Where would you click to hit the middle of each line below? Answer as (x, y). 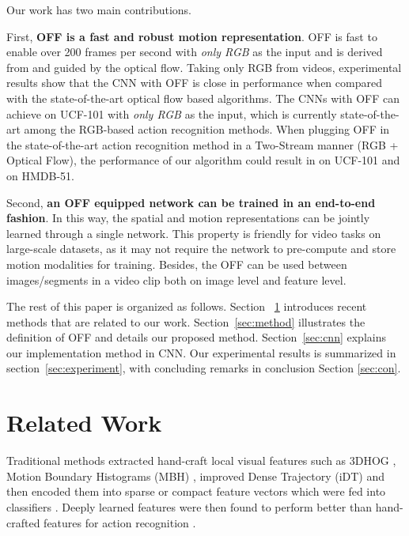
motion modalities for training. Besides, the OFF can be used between (177, 264)
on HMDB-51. (40, 175)
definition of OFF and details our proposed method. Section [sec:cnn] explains (196, 337)
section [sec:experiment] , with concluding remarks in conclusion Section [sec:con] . (204, 368)
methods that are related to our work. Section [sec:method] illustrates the (186, 321)
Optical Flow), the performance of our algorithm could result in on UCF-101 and (203, 160)
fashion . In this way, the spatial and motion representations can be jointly (188, 218)
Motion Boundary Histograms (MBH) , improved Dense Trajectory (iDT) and (196, 476)
